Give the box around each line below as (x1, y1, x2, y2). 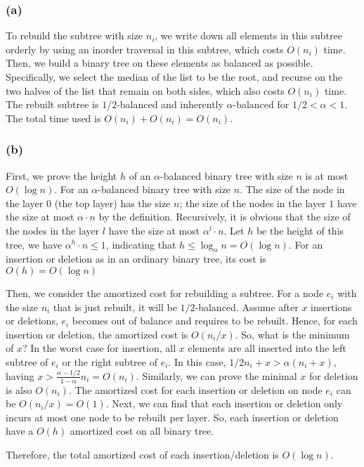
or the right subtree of (62, 354, 157, 369)
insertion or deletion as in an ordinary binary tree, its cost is (6, 251, 266, 266)
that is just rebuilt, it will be (53, 299, 177, 314)
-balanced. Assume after (195, 299, 299, 314)
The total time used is (6, 110, 101, 125)
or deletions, (6, 313, 58, 328)
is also (6, 382, 32, 397)
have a (6, 423, 34, 438)
